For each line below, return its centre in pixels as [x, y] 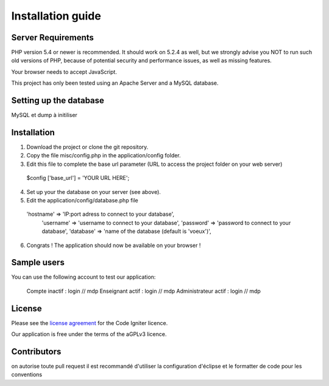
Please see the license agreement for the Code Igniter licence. [90, 323]
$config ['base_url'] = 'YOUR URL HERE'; [78, 178]
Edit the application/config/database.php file [82, 200]
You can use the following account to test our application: [83, 277]
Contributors [36, 352]
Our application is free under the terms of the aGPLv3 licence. [89, 334]
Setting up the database [58, 101]
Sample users [38, 263]
